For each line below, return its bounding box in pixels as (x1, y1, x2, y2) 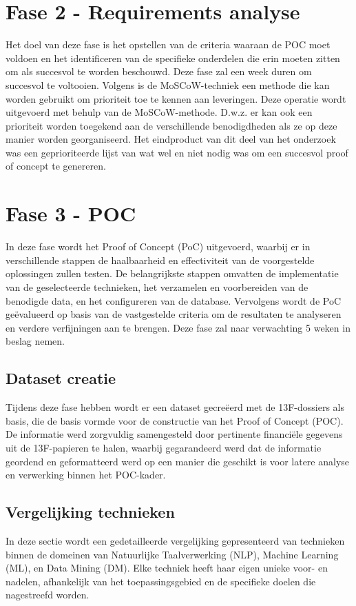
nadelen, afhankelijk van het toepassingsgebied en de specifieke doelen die (6, 574, 316, 588)
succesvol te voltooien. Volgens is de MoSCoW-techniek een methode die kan (6, 77, 330, 92)
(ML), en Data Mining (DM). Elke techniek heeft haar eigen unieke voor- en (6, 560, 328, 575)
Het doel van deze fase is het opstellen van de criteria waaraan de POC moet (6, 37, 331, 52)
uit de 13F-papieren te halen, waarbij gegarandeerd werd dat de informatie (6, 440, 322, 454)
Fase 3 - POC (6, 199, 136, 228)
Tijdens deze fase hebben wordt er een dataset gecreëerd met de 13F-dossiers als (6, 400, 344, 414)
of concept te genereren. (6, 159, 106, 173)
